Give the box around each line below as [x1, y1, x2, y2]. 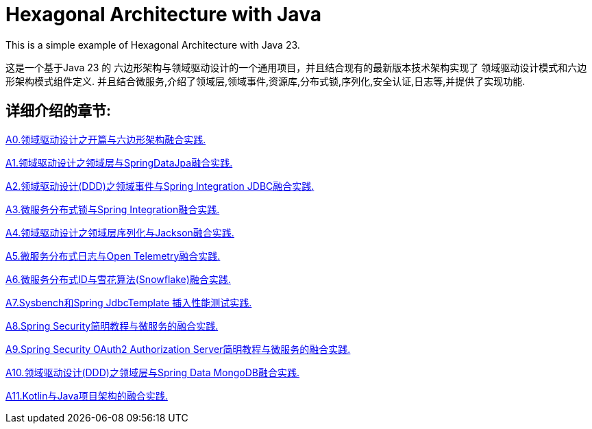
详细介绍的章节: [5, 102, 112, 120]
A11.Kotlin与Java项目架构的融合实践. [5, 389, 168, 402]
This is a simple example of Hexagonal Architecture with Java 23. [5, 38, 300, 51]
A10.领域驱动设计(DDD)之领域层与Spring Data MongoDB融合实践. [5, 366, 300, 378]
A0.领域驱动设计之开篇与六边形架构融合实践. [5, 133, 206, 145]
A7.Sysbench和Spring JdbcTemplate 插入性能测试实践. [5, 296, 252, 308]
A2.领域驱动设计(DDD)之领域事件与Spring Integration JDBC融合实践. [5, 180, 314, 192]
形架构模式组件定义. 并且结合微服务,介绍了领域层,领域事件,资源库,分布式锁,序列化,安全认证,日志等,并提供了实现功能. [5, 75, 526, 87]
